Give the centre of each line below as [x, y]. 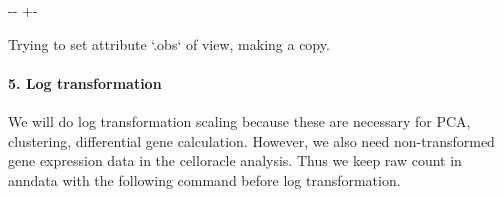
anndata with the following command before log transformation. [204, 179]
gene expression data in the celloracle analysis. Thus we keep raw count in [235, 160]
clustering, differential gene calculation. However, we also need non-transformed [251, 140]
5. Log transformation [85, 82]
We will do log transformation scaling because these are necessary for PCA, [239, 120]
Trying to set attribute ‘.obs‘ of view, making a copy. [169, 43]
